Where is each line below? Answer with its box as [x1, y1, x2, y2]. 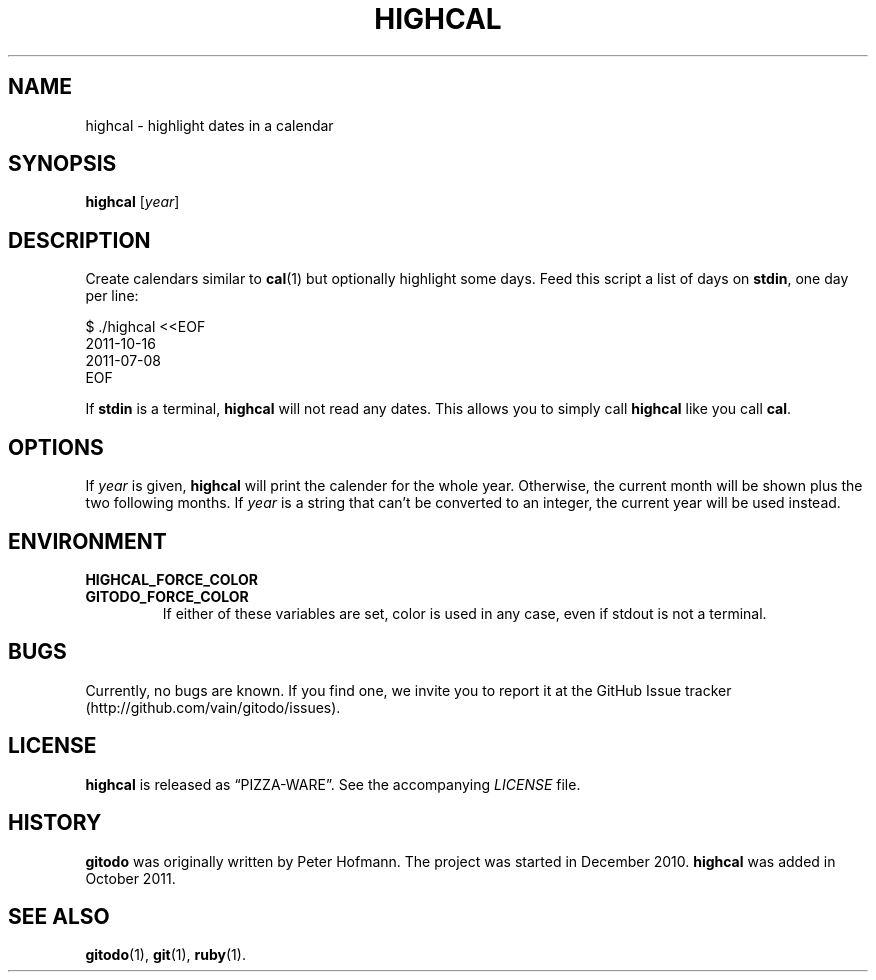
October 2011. [85, 869, 176, 887]
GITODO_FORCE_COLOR [85, 587, 249, 605]
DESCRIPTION [8, 227, 151, 253]
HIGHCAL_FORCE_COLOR [85, 570, 259, 588]
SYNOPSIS [8, 151, 117, 177]
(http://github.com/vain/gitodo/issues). [85, 698, 341, 716]
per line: [85, 287, 139, 305]
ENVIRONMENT [8, 528, 167, 554]
